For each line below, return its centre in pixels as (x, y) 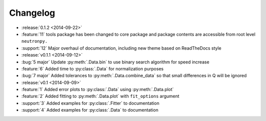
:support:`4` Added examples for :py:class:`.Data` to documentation (90, 110)
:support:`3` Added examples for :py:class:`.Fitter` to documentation (90, 103)
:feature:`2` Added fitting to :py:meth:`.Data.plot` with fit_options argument (100, 96)
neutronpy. (34, 41)
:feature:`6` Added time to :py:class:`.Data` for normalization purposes (92, 68)
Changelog (32, 13)
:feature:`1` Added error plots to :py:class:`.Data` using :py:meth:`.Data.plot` (98, 90)
